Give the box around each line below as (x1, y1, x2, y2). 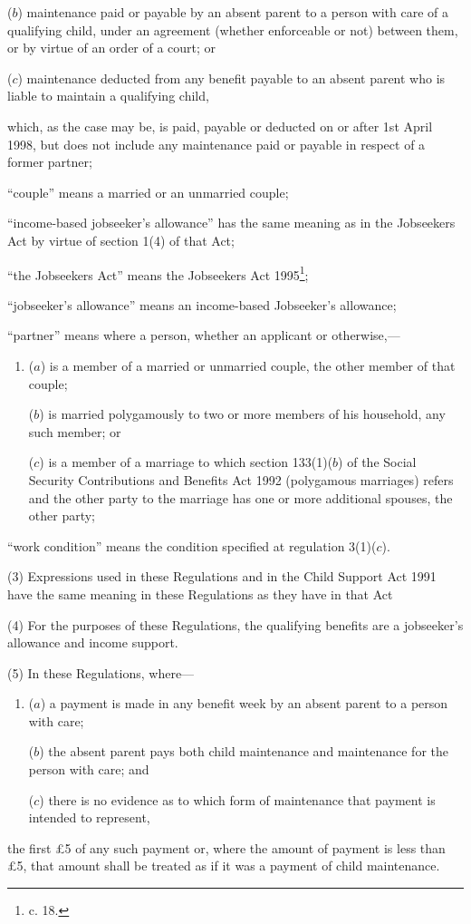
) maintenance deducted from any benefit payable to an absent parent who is (17, 68, 446, 87)
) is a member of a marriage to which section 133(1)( (39, 452, 333, 472)
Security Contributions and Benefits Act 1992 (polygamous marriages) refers (28, 470, 454, 489)
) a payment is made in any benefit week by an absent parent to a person (40, 694, 448, 713)
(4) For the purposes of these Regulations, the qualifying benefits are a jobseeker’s (7, 615, 464, 634)
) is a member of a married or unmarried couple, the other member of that (40, 355, 456, 374)
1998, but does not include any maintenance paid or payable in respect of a (7, 134, 426, 153)
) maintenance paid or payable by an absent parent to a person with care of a (17, 3, 448, 21)
